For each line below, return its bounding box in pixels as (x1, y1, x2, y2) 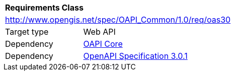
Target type (5, 27, 49, 37)
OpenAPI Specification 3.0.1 (83, 51, 188, 61)
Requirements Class (5, 3, 84, 13)
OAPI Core (83, 39, 123, 49)
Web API (83, 27, 116, 37)
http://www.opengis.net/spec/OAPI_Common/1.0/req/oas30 (5, 15, 231, 25)
